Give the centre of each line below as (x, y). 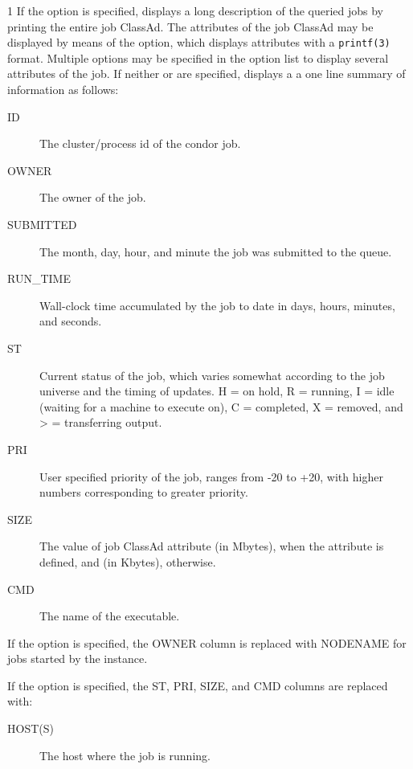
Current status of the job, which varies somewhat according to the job (212, 375)
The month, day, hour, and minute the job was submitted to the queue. (216, 251)
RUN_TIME (39, 278)
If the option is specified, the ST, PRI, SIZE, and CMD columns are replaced (198, 685)
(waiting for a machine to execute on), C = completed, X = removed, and (221, 406)
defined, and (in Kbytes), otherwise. (128, 561)
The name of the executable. (110, 616)
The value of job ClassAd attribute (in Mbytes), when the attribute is (212, 546)
